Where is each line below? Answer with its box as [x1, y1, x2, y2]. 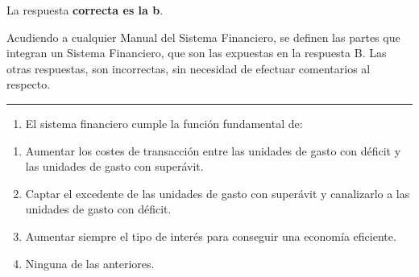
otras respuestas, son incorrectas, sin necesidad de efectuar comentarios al [6, 60, 371, 76]
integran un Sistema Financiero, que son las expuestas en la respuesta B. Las [6, 44, 387, 61]
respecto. [6, 76, 51, 93]
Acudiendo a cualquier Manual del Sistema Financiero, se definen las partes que [6, 28, 400, 45]
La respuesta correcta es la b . [6, 2, 164, 18]
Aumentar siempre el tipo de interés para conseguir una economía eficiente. [25, 227, 396, 244]
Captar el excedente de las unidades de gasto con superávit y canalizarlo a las [25, 184, 410, 201]
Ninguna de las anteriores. [25, 254, 155, 271]
